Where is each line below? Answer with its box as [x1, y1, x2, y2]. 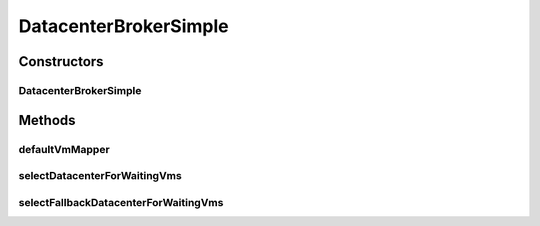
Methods [18, 111, 76, 129]
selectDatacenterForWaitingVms [18, 169, 182, 183]
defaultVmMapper [18, 142, 110, 156]
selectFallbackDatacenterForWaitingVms [18, 195, 224, 209]
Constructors [18, 53, 104, 70]
